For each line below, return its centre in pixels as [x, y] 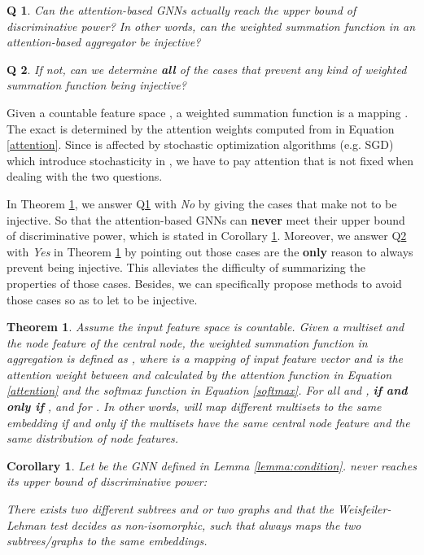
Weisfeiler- [365, 509]
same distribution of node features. [93, 438]
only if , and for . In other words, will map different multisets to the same [194, 406]
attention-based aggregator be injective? [104, 42]
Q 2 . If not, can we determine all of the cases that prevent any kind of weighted [207, 69]
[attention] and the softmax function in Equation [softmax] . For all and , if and [207, 390]
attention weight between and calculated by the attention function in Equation [199, 374]
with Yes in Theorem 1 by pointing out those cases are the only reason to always [210, 251]
